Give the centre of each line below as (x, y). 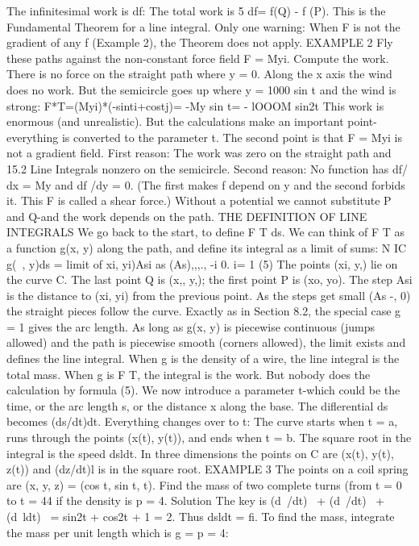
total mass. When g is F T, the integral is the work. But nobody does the (189, 374)
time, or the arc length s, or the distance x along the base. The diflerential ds (197, 405)
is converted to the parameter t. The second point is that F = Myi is (232, 137)
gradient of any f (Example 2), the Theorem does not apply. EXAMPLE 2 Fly (200, 42)
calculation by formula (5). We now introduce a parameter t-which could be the (203, 390)
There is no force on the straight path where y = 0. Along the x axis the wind (199, 74)
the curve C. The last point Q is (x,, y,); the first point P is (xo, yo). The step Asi (209, 279)
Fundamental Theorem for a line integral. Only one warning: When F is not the (203, 26)
